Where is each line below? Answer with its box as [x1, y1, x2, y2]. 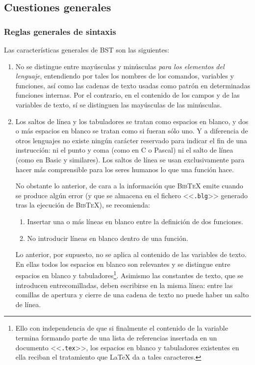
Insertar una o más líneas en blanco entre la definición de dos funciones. [27, 216, 243, 226]
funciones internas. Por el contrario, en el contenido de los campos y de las [15, 90, 240, 100]
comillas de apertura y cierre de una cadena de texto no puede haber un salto [15, 289, 249, 300]
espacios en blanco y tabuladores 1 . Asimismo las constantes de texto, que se [15, 269, 244, 280]
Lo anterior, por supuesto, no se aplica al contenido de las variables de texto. [15, 249, 247, 260]
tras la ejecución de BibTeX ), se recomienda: [15, 200, 150, 210]
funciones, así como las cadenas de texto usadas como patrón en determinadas [15, 80, 250, 90]
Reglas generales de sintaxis [4, 25, 116, 37]
